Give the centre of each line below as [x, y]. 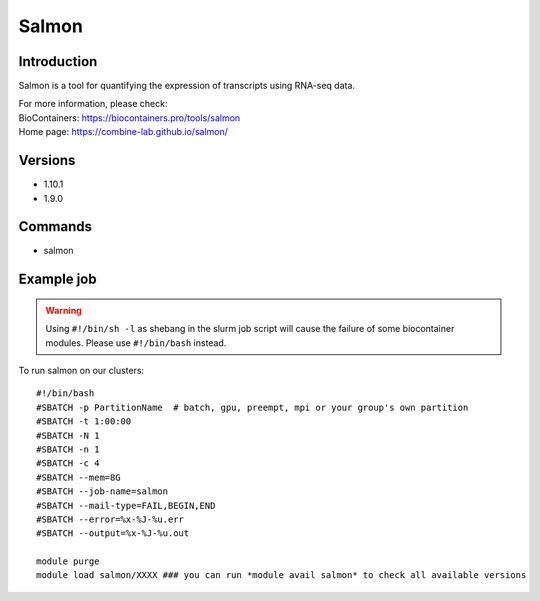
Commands [55, 226]
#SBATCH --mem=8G [78, 477]
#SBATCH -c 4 [68, 463]
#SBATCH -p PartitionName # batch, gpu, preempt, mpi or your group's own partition [252, 407]
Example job [57, 279]
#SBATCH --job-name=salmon [102, 491]
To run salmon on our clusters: [81, 371]
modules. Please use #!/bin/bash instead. [136, 342]
